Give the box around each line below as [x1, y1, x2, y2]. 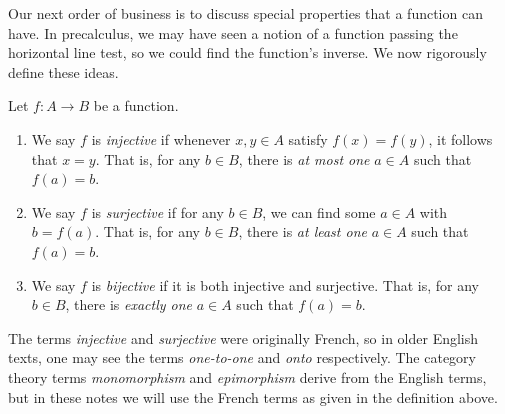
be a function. [93, 95, 179, 116]
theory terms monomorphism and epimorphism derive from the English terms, [8, 366, 487, 387]
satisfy [288, 128, 328, 149]
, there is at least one [238, 221, 367, 242]
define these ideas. [8, 61, 119, 82]
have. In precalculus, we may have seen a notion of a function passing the [8, 22, 458, 43]
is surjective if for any [91, 201, 224, 222]
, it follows [428, 128, 493, 149]
